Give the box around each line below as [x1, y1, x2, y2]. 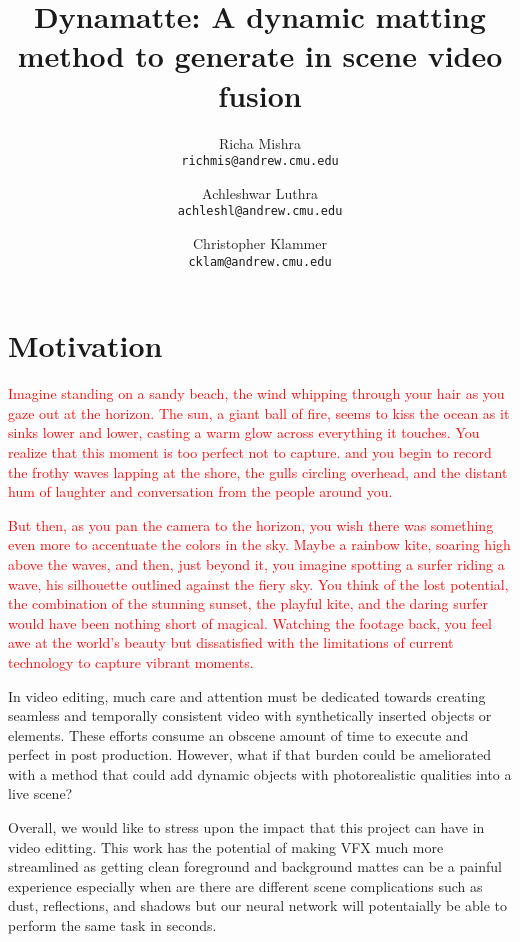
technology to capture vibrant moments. [8, 651, 254, 672]
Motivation [8, 325, 163, 366]
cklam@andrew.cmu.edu [188, 254, 332, 269]
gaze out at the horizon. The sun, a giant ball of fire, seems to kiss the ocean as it [8, 402, 510, 423]
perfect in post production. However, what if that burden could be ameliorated [8, 744, 491, 765]
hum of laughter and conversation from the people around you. [8, 481, 393, 502]
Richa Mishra [219, 132, 301, 153]
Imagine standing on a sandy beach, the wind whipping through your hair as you [8, 383, 505, 404]
